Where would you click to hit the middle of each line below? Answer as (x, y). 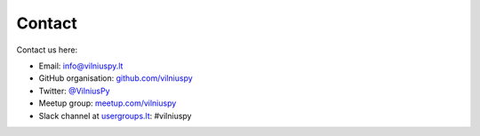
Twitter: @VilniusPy (74, 91)
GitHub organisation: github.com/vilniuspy (116, 78)
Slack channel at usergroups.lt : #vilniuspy (115, 116)
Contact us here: (47, 50)
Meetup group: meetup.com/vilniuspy (108, 103)
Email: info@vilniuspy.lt (81, 66)
